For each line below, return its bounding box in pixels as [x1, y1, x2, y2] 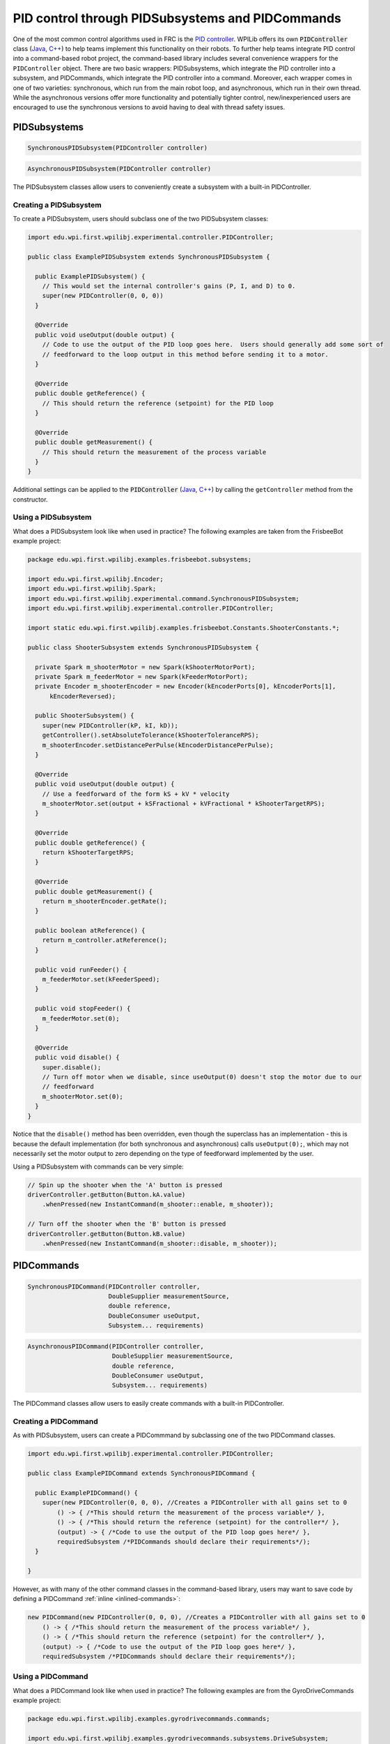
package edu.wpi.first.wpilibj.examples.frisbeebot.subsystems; [27, 555, 252, 564]
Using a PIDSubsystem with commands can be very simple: [13, 1162, 184, 1171]
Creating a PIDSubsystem [13, 200, 102, 209]
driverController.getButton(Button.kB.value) [27, 1230, 186, 1238]
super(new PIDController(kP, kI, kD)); [42, 721, 179, 729]
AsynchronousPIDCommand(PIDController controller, [27, 1342, 205, 1350]
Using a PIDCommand [13, 1671, 88, 1681]
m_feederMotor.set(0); [42, 1014, 120, 1022]
